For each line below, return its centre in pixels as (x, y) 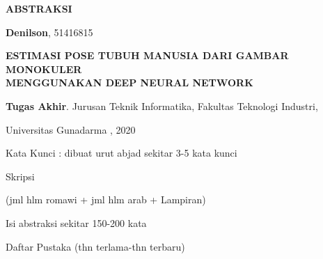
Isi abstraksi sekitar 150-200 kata (76, 222)
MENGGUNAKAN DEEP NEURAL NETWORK (129, 83)
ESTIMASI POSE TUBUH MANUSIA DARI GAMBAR (147, 55)
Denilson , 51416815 (49, 32)
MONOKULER (44, 69)
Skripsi (20, 176)
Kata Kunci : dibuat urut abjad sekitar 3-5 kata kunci (121, 153)
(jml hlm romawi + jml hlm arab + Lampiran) (106, 199)
